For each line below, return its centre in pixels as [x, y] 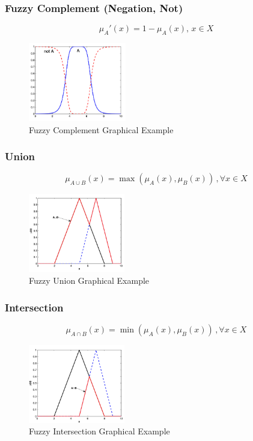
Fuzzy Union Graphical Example [89, 280]
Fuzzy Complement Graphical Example [101, 129]
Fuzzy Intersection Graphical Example [99, 431]
